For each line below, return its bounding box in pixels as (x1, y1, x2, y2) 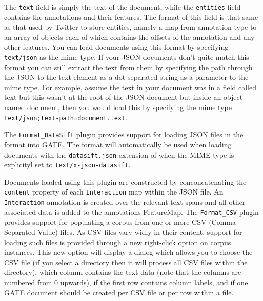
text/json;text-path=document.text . (4, 112, 128, 122)
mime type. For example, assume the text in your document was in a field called (4, 81, 257, 92)
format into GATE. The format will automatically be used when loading (4, 139, 232, 149)
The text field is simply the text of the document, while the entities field (4, 2, 241, 12)
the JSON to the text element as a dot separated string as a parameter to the (4, 72, 249, 82)
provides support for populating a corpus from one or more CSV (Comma (4, 217, 236, 227)
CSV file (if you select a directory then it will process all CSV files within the (4, 256, 248, 267)
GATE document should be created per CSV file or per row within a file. (4, 287, 234, 297)
